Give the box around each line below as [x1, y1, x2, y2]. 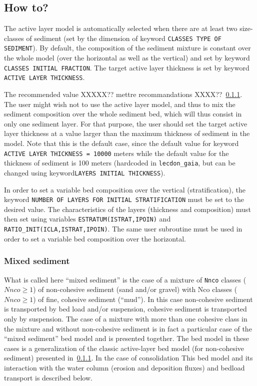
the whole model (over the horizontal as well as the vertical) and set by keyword [4, 52, 250, 63]
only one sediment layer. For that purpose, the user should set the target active [4, 118, 247, 128]
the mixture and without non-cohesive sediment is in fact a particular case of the [4, 323, 252, 333]
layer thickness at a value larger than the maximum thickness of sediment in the [4, 128, 250, 138]
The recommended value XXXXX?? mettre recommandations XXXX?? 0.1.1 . [4, 89, 242, 99]
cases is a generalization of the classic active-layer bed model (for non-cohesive [4, 342, 244, 353]
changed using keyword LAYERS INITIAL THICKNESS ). [4, 167, 165, 177]
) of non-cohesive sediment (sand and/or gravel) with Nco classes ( [33, 284, 237, 294]
